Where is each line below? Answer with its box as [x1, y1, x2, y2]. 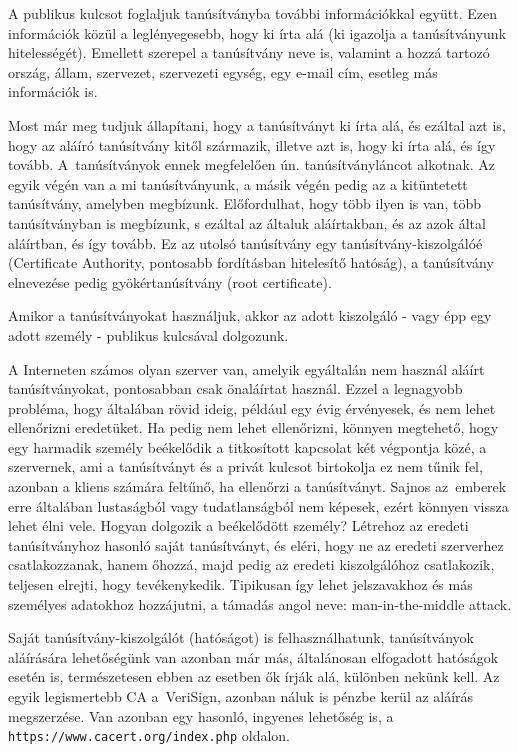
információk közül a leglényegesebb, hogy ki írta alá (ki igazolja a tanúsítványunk [8, 22, 507, 43]
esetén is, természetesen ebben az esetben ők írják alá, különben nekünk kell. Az [8, 666, 500, 687]
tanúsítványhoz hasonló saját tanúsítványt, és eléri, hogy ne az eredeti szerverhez [8, 534, 504, 555]
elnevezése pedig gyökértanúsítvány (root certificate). [8, 271, 332, 292]
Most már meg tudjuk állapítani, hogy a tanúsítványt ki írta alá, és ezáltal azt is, [8, 114, 506, 135]
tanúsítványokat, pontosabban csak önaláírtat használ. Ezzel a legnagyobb [8, 378, 463, 399]
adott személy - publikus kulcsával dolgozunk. [8, 324, 289, 345]
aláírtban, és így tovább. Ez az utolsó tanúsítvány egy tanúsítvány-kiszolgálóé [8, 232, 483, 253]
